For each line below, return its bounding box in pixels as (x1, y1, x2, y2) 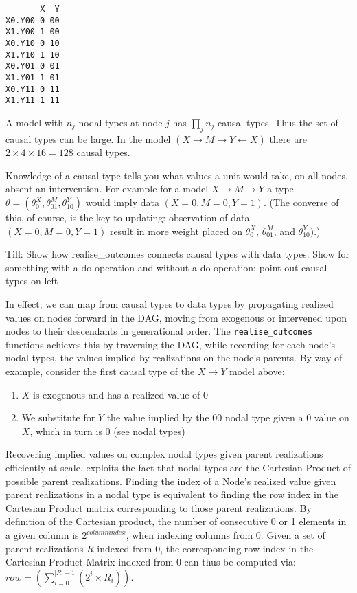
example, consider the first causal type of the (5, 364, 195, 379)
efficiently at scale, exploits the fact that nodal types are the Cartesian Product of (5, 460, 352, 475)
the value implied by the (106, 410, 209, 425)
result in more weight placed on (109, 223, 242, 238)
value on (314, 410, 349, 425)
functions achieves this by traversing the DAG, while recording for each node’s (5, 337, 335, 351)
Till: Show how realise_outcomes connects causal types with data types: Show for (5, 247, 350, 261)
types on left (5, 273, 58, 288)
